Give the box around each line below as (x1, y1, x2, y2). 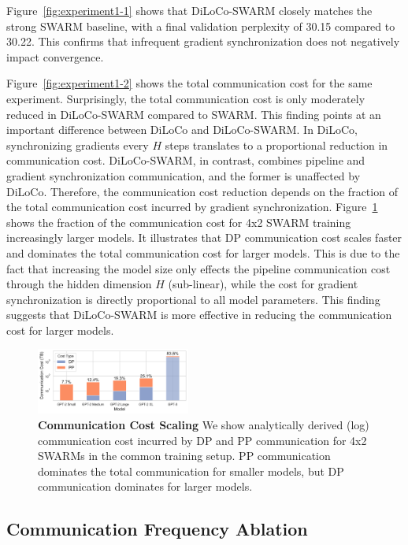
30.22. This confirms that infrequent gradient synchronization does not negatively (6, 33, 400, 50)
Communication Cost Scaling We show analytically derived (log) (38, 417, 369, 433)
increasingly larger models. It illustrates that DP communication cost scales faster (6, 229, 402, 246)
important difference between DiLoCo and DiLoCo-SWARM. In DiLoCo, (6, 121, 358, 138)
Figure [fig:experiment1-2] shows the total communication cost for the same (6, 75, 373, 91)
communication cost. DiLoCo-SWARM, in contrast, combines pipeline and (6, 152, 365, 169)
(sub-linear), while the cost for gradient (168, 276, 358, 292)
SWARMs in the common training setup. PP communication (38, 447, 331, 464)
